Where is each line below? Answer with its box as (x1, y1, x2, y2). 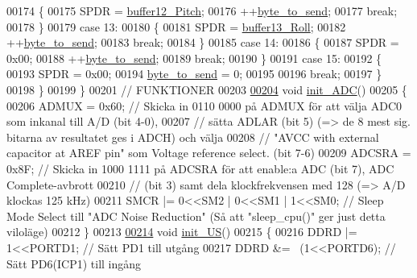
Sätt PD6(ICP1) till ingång (6, 255, 142, 272)
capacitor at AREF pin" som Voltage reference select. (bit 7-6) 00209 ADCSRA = (6, 144, 411, 161)
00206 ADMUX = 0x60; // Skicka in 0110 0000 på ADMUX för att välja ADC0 (6, 97, 403, 114)
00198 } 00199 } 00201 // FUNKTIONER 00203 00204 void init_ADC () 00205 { (6, 81, 407, 98)
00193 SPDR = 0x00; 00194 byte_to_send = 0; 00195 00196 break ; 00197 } (6, 65, 382, 82)
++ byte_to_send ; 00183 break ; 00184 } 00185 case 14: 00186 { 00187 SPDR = (6, 34, 399, 51)
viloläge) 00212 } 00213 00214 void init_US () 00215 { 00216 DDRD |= (6, 223, 357, 240)
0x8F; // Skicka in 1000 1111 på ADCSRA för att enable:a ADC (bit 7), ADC (6, 160, 394, 176)
